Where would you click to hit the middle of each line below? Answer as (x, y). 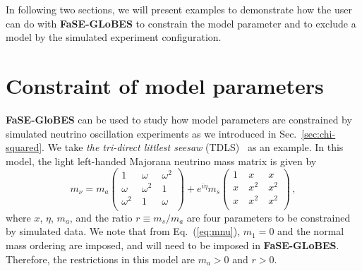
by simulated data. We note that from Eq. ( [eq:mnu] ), (123, 231)
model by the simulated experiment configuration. (114, 37)
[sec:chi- (319, 133)
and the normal (311, 231)
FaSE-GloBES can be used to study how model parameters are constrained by (179, 119)
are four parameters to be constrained (269, 217)
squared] (24, 147)
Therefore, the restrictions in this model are (100, 259)
